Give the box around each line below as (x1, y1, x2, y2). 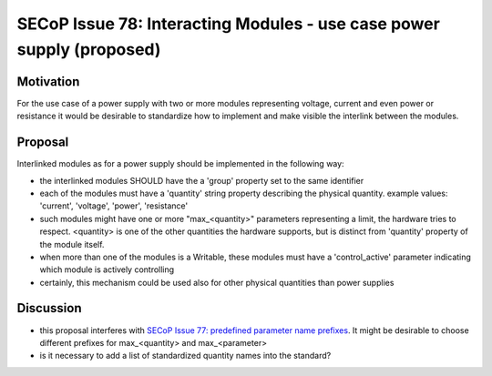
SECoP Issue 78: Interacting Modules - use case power (16, 14, 441, 34)
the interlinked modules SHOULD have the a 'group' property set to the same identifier (39, 175, 364, 186)
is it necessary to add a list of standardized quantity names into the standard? (39, 351, 332, 361)
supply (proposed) (16, 39, 161, 59)
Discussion (16, 300, 82, 316)
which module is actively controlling (39, 264, 175, 275)
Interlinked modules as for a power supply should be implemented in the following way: (16, 158, 345, 169)
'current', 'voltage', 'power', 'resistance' (39, 200, 189, 211)
